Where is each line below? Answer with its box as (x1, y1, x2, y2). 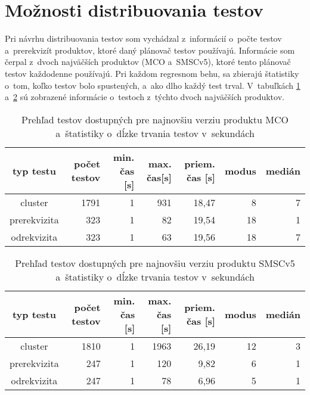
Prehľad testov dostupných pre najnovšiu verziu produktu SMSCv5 (15, 256, 295, 270)
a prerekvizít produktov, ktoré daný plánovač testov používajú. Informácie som (5, 43, 295, 56)
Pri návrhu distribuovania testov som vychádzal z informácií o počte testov (5, 32, 282, 45)
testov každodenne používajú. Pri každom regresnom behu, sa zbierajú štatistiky (5, 67, 299, 79)
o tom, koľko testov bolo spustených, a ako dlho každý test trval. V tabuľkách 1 (5, 79, 300, 91)
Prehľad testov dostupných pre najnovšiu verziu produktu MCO (21, 112, 289, 126)
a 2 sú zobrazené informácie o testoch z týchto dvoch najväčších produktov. (5, 91, 284, 103)
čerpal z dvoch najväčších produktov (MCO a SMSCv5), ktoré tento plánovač (5, 55, 291, 68)
